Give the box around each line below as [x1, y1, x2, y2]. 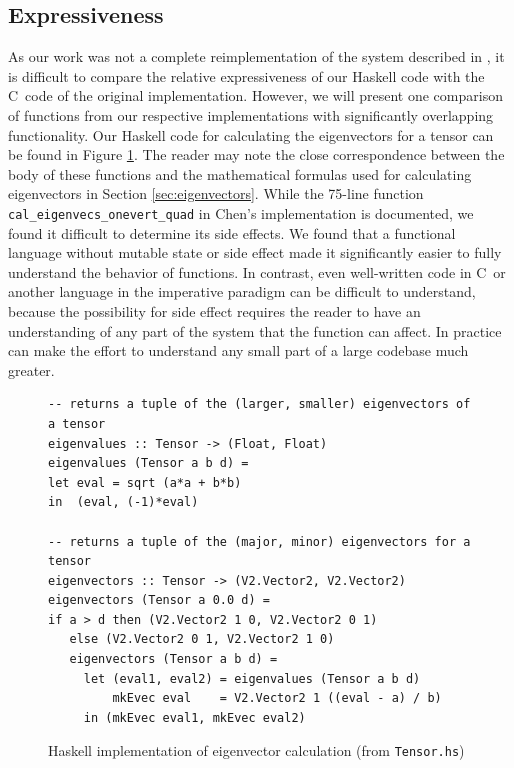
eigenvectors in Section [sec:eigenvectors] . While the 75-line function [8, 183, 424, 204]
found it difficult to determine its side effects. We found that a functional [8, 222, 456, 243]
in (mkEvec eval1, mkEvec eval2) [83, 710, 306, 725]
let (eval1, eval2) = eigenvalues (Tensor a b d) [83, 671, 421, 686]
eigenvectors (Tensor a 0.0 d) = [48, 593, 270, 608]
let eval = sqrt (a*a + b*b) [48, 475, 242, 490]
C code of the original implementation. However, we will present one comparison [8, 85, 503, 106]
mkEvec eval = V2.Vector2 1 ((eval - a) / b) [112, 691, 442, 706]
